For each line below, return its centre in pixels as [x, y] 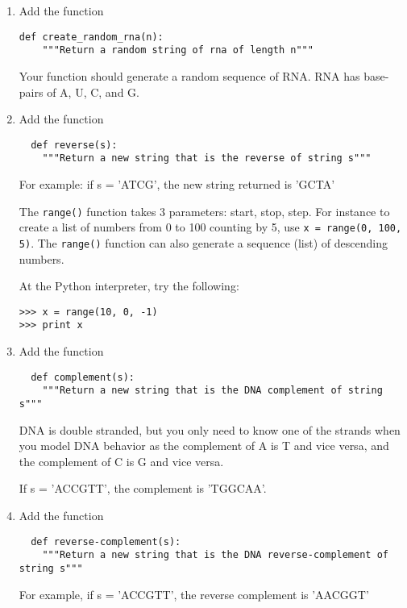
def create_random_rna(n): [91, 37]
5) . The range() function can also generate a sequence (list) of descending [203, 242]
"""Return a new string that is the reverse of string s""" [207, 158]
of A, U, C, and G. [93, 92]
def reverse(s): [74, 145]
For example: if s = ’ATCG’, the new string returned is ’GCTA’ [177, 184]
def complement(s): [83, 377]
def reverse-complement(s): [106, 541]
